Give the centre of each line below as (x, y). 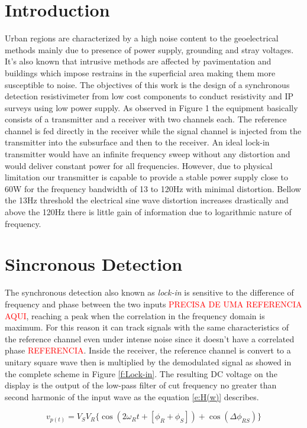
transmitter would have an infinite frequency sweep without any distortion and (148, 154)
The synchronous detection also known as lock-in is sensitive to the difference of (149, 292)
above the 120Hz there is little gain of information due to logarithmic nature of (148, 212)
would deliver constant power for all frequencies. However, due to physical (139, 165)
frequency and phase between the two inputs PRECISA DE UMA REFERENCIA (153, 304)
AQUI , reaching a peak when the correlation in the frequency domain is (135, 315)
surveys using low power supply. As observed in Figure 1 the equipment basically (151, 107)
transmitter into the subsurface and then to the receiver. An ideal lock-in (137, 142)
